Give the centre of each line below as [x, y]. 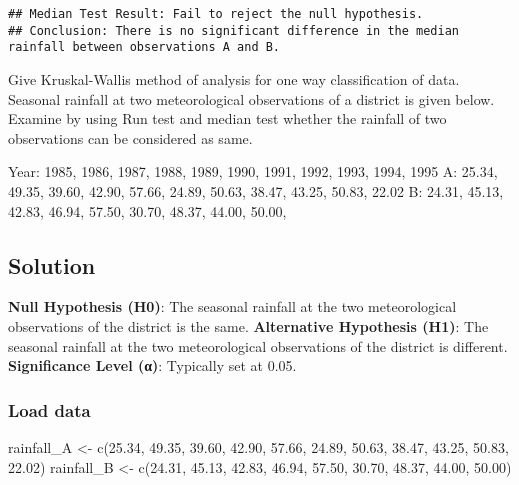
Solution [52, 264]
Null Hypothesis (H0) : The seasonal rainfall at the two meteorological [232, 306]
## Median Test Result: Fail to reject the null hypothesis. [216, 14]
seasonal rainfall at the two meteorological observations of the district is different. [258, 345]
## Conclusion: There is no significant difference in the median [234, 30]
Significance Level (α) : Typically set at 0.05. [152, 365]
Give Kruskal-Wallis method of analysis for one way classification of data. [234, 78]
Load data [49, 409]
